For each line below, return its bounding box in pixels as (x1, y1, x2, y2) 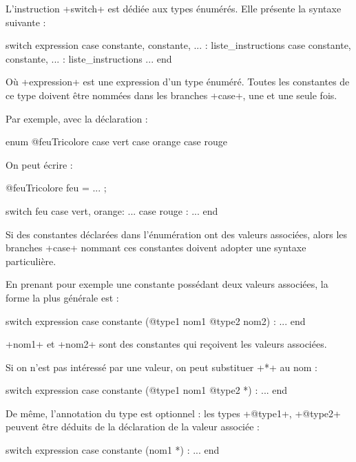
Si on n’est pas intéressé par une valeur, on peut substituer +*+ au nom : (6, 359, 317, 374)
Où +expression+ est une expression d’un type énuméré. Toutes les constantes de (6, 74, 350, 89)
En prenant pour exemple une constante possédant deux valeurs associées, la (6, 277, 328, 291)
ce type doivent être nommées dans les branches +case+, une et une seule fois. (6, 87, 337, 102)
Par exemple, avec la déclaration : (6, 111, 148, 125)
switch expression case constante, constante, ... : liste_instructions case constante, (6, 38, 351, 52)
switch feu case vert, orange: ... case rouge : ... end (6, 203, 218, 218)
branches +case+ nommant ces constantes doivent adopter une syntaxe (6, 240, 306, 255)
